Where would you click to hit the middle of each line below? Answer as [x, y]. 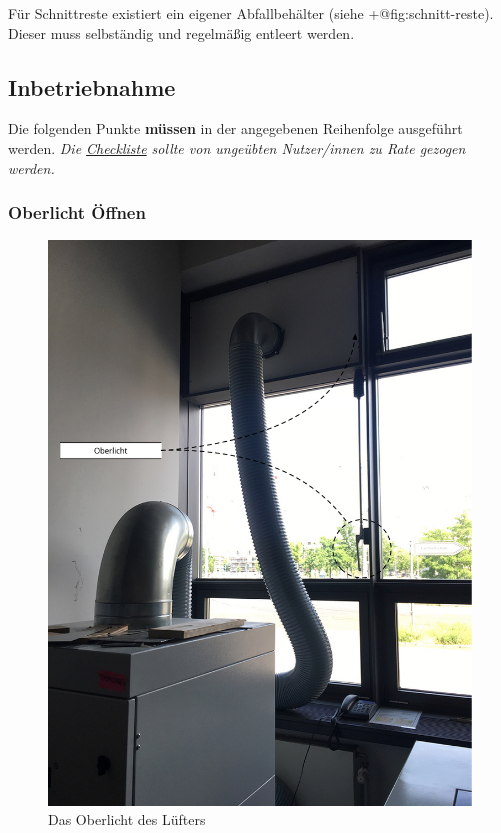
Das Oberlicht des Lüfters [127, 819]
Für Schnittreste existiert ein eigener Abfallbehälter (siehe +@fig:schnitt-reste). [251, 13]
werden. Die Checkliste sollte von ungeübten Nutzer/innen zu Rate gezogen [237, 147]
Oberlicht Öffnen [77, 212]
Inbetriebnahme [92, 86]
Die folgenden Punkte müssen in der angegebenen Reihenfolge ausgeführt [235, 128]
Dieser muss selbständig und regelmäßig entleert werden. [181, 32]
